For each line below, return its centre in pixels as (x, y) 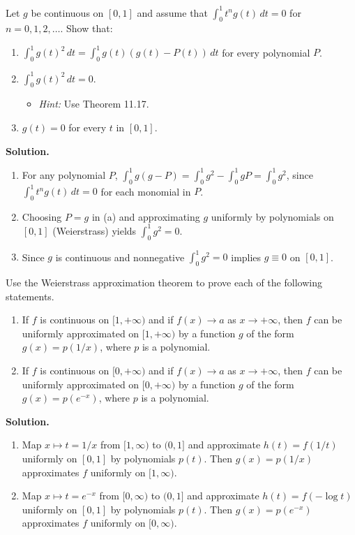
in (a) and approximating (146, 216)
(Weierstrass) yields (95, 230)
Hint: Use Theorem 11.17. (94, 104)
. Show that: (86, 28)
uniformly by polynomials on (272, 216)
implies (246, 257)
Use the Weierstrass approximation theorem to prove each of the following (164, 283)
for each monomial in (146, 191)
